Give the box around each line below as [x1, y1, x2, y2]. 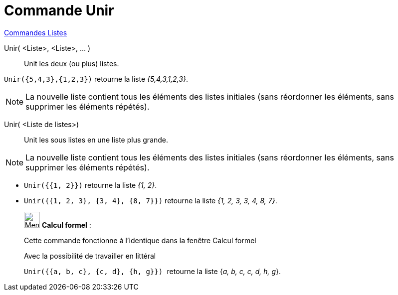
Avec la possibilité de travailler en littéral [24, 251, 156, 260]
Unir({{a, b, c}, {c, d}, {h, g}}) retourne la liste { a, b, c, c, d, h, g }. [24, 267, 281, 276]
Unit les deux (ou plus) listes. [24, 59, 119, 68]
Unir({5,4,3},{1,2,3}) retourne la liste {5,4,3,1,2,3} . [4, 74, 188, 83]
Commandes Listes [4, 28, 67, 37]
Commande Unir [4, 2, 114, 19]
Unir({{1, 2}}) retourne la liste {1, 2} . [24, 180, 157, 189]
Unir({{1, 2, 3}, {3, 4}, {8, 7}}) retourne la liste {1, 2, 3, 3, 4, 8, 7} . [24, 196, 277, 205]
